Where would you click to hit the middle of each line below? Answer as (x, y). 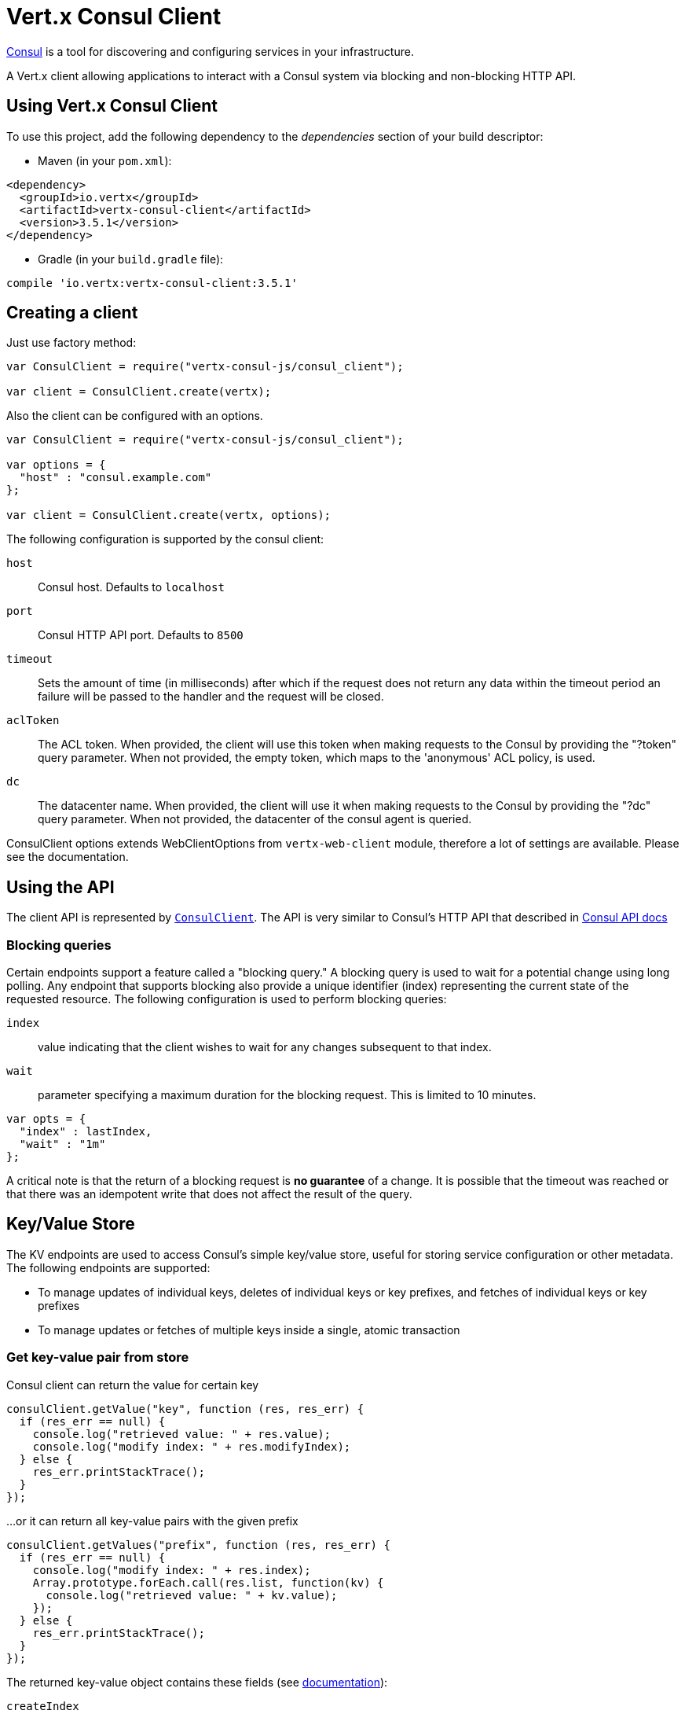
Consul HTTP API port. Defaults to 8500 (141, 635)
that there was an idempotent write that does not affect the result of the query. (209, 1194)
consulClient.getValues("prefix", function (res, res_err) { (198, 1545)
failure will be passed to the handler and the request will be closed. (211, 697)
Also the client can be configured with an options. (135, 416)
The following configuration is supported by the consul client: (165, 539)
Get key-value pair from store (98, 1357)
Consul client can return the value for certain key (133, 1385)
